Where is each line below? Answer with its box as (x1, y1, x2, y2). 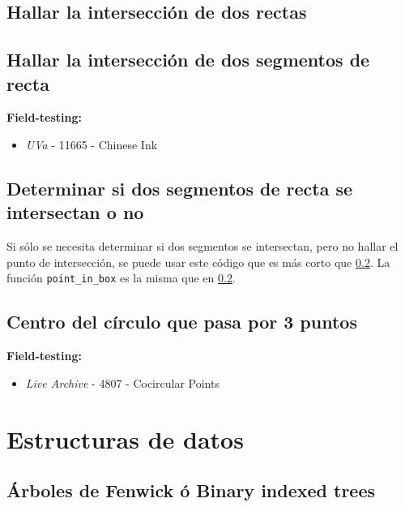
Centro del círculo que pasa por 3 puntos (6, 309, 357, 334)
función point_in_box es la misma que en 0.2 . (6, 269, 236, 286)
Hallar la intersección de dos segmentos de (6, 47, 370, 72)
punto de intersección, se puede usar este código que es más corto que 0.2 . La (6, 253, 390, 270)
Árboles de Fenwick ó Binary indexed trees (6, 478, 376, 503)
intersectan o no (6, 200, 144, 225)
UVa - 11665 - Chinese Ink (25, 135, 158, 153)
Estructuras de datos (6, 422, 244, 455)
